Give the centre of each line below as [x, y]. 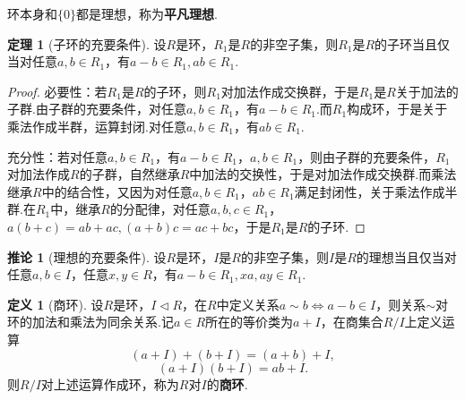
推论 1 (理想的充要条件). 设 [87, 256]
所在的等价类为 [250, 322]
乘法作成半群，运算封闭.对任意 [97, 126]
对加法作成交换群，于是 [290, 91]
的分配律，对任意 [160, 209]
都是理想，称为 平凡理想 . [147, 13]
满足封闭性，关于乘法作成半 [376, 191]
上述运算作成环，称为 [116, 383]
